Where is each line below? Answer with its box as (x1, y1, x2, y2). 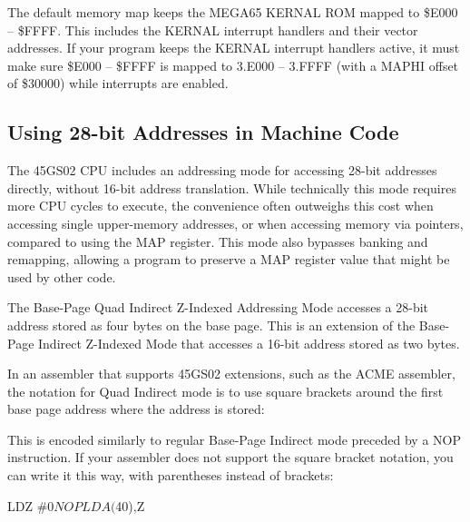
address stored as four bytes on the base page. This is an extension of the (7, 315, 416, 334)
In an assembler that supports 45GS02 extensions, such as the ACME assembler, (7, 364, 455, 383)
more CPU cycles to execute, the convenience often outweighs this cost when (7, 196, 434, 215)
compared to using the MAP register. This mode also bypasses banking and (7, 231, 428, 251)
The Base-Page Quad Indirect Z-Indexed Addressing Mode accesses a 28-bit (7, 298, 429, 317)
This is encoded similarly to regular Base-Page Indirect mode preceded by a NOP (7, 429, 461, 448)
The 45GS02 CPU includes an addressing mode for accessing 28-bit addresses (7, 161, 437, 180)
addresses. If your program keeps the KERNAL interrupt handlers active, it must (7, 38, 460, 57)
